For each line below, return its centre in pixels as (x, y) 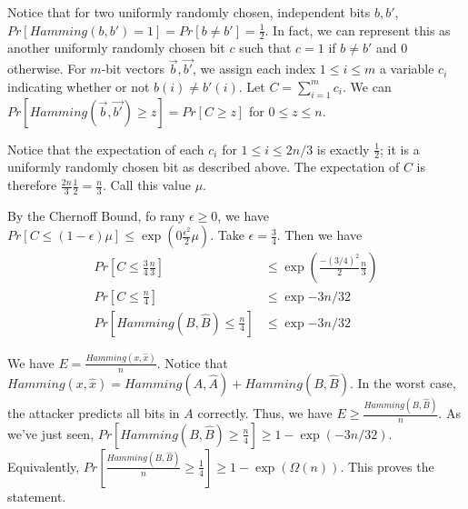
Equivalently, (44, 466)
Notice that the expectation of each (106, 149)
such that (265, 48)
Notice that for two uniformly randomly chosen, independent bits (189, 12)
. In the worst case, (403, 382)
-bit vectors (133, 69)
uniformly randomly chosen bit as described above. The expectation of (204, 167)
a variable (407, 69)
